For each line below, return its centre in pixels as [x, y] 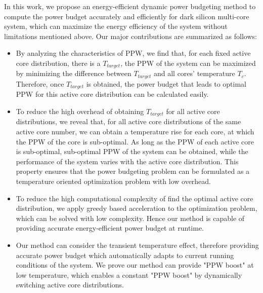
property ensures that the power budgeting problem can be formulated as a [133, 171]
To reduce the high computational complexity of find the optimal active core [135, 198]
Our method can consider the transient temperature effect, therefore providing [137, 245]
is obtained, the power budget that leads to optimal [166, 83]
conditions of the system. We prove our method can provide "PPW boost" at [135, 265]
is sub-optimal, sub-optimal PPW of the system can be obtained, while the [132, 151]
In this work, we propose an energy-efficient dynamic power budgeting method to [130, 6]
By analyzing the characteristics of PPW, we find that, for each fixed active [133, 53]
